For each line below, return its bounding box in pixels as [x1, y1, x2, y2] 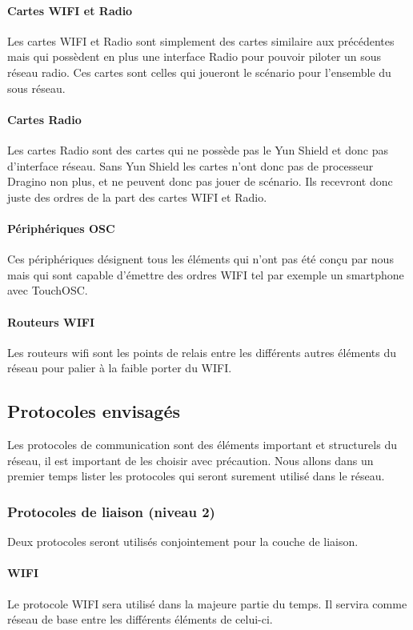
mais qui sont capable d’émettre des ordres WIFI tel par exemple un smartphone [7, 266, 404, 283]
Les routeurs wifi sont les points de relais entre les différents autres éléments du [7, 343, 397, 360]
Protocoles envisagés [7, 399, 181, 423]
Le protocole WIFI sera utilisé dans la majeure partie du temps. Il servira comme [7, 595, 407, 612]
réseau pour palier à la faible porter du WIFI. [7, 359, 232, 376]
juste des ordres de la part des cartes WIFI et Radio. [7, 188, 267, 205]
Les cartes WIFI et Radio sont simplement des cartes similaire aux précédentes [7, 32, 395, 49]
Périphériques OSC [7, 219, 115, 236]
